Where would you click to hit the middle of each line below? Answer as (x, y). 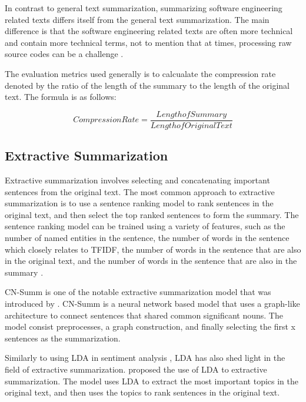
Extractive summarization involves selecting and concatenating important (137, 180)
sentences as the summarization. (63, 338)
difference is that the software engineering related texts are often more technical (149, 31)
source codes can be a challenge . (64, 54)
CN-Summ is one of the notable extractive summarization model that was (138, 292)
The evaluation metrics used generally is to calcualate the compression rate (140, 73)
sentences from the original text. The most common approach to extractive (140, 191)
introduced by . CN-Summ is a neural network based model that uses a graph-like (152, 303)
